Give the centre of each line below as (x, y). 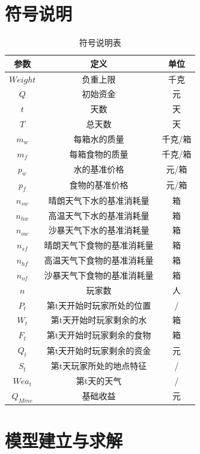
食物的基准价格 (99, 185)
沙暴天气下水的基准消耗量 (99, 230)
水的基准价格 (99, 169)
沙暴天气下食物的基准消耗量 (99, 275)
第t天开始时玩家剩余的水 (99, 320)
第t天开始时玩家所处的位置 (99, 305)
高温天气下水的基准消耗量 (99, 215)
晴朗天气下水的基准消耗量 (99, 200)
